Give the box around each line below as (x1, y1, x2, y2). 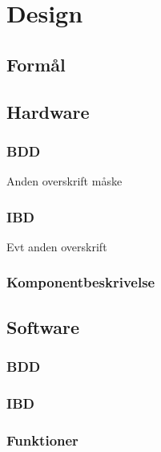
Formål (6, 51, 66, 76)
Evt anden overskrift (6, 238, 107, 255)
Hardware (6, 99, 90, 124)
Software (6, 314, 80, 339)
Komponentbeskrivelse (6, 272, 155, 292)
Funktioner (6, 430, 78, 450)
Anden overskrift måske (6, 173, 123, 189)
